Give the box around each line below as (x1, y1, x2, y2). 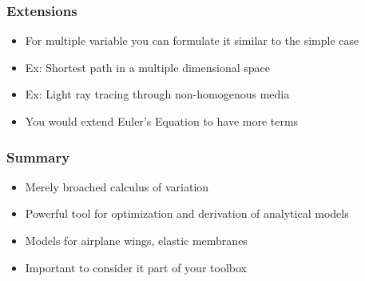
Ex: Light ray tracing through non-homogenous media (25, 86, 290, 102)
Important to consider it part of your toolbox (25, 259, 247, 275)
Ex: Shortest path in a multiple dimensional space (25, 58, 270, 75)
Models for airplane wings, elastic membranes (25, 232, 248, 248)
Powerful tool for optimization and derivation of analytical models (25, 205, 349, 222)
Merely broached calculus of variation (25, 178, 209, 195)
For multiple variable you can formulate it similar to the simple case (25, 32, 359, 49)
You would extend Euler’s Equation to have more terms (25, 113, 299, 129)
